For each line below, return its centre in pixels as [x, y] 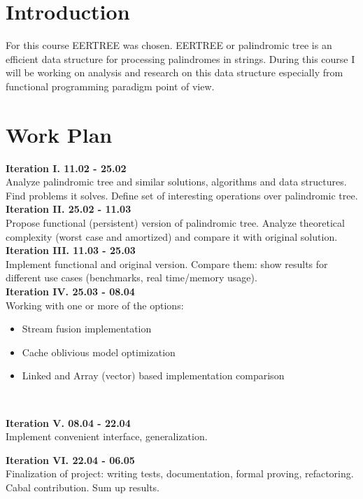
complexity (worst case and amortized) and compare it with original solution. [172, 236]
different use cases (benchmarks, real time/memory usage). [131, 277]
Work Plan [59, 134]
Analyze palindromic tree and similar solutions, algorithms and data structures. [176, 182]
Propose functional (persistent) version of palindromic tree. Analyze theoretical [175, 223]
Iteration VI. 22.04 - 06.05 [70, 459]
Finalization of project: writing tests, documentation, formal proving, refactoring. [180, 473]
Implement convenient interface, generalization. [107, 436]
